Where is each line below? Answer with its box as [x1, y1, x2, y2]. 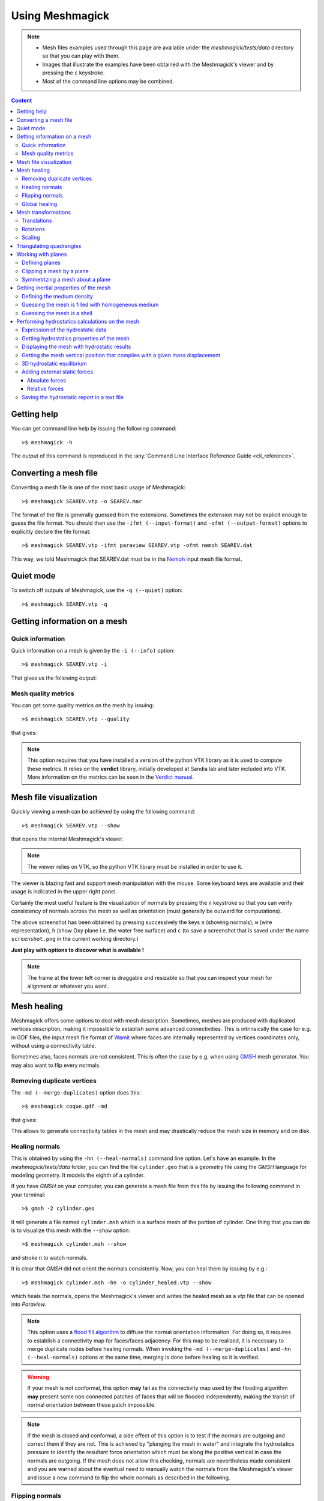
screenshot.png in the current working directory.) [11, 935, 139, 943]
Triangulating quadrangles [16, 242, 82, 249]
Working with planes [16, 250, 67, 258]
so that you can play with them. [42, 52, 120, 59]
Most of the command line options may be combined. [42, 77, 175, 85]
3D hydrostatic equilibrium [22, 360, 87, 367]
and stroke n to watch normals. [11, 1254, 88, 1261]
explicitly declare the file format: [11, 528, 91, 535]
